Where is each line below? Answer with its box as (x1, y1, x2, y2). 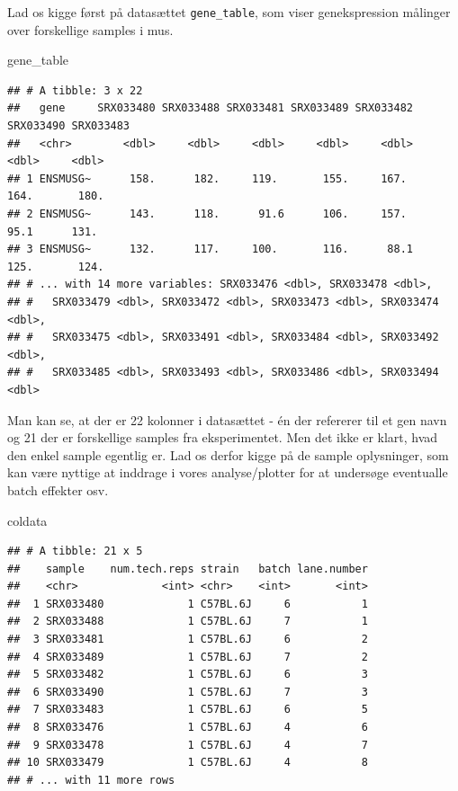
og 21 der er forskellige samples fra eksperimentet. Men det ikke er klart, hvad (7, 428, 438, 447)
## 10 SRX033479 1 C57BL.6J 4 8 (7, 756, 368, 769)
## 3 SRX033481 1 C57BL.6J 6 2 (7, 633, 368, 646)
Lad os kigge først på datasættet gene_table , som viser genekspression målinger (7, 3, 451, 21)
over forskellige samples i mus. (7, 20, 174, 39)
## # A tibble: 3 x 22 (7, 84, 143, 97)
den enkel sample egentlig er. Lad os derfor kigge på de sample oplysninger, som (7, 445, 449, 464)
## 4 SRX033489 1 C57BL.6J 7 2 (7, 650, 368, 663)
